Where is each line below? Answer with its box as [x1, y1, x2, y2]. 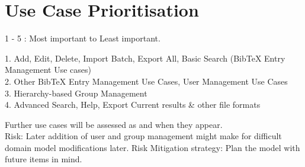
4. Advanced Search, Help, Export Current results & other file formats [5, 98, 261, 111]
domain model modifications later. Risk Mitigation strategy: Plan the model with [5, 141, 300, 153]
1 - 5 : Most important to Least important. [5, 32, 160, 44]
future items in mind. [5, 153, 82, 165]
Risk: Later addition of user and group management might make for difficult [5, 130, 282, 142]
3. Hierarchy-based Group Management [5, 86, 147, 99]
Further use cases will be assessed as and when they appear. [5, 118, 223, 130]
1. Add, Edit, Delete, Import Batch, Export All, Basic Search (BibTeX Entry [5, 52, 285, 64]
